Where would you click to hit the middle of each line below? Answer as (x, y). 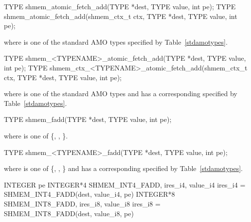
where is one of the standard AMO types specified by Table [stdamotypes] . (116, 42)
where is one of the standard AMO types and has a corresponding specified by (121, 94)
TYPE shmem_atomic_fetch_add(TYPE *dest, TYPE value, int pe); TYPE (120, 6)
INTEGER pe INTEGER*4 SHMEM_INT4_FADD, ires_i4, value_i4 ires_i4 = (125, 184)
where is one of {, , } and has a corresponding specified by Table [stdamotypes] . (123, 168)
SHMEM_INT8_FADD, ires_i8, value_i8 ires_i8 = (82, 203)
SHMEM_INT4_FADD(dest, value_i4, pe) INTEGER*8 (90, 194)
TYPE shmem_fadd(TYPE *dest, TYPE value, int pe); (88, 119)
